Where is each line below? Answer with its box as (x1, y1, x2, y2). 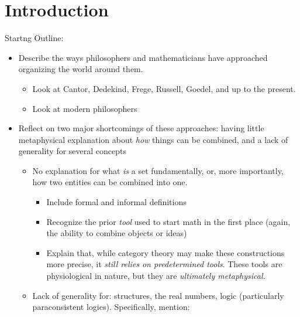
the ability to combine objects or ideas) (46, 227, 187, 239)
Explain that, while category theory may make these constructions (46, 246, 285, 258)
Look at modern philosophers (32, 102, 137, 114)
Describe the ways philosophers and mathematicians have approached (18, 51, 268, 63)
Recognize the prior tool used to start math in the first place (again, (46, 215, 291, 227)
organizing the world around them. (18, 63, 143, 75)
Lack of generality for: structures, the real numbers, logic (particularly (32, 289, 284, 301)
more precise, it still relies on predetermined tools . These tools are (46, 258, 282, 270)
